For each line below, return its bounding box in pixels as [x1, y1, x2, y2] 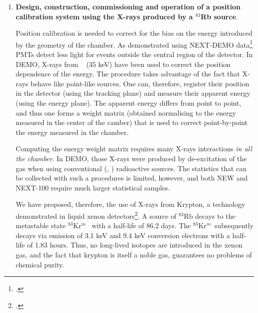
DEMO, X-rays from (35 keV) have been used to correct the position [15, 59, 231, 69]
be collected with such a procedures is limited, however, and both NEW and [15, 173, 248, 183]
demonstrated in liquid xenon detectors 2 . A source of [15, 209, 177, 221]
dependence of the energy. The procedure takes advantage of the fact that [15, 68, 240, 79]
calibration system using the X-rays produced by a [15, 11, 193, 21]
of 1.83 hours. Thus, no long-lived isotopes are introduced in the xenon [27, 240, 243, 250]
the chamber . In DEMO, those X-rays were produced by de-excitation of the [15, 153, 247, 163]
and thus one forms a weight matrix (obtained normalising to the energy [15, 107, 236, 118]
